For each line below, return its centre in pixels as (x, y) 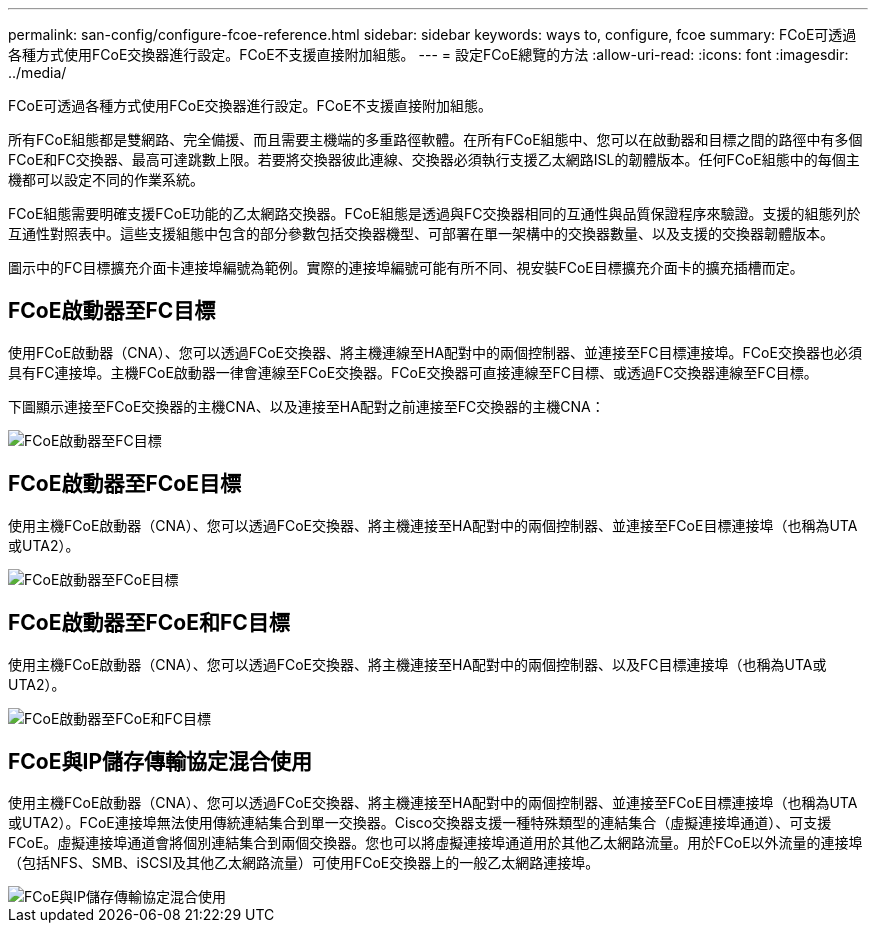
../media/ (37, 72)
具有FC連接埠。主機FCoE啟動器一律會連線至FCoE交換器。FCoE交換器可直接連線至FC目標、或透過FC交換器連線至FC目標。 (413, 372)
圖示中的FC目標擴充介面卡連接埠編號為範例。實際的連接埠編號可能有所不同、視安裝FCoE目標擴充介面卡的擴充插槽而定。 (406, 267)
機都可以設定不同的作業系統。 (106, 179)
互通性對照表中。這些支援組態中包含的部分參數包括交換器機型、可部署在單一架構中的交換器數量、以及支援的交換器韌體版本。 (421, 233)
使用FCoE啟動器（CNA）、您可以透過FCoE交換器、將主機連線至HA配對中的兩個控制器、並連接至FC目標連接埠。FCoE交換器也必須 (435, 352)
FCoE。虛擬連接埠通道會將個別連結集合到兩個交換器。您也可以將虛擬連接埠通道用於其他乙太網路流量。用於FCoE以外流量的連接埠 (435, 843)
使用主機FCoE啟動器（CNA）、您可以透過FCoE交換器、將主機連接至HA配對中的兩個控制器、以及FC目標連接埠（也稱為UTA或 (417, 664)
